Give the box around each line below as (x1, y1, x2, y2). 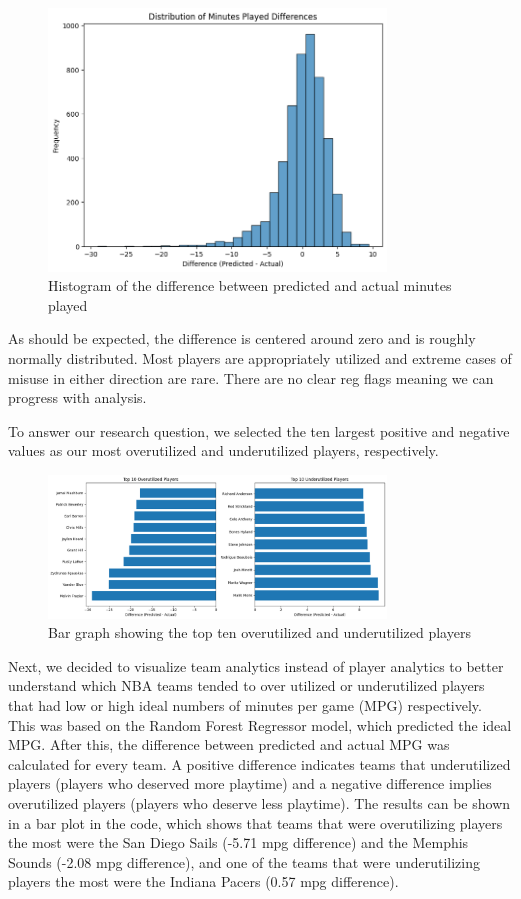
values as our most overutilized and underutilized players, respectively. (8, 440, 439, 461)
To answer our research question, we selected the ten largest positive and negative (8, 420, 510, 441)
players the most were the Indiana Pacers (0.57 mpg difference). (8, 871, 399, 892)
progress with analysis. (8, 387, 147, 408)
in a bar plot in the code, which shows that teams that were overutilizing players (8, 812, 503, 833)
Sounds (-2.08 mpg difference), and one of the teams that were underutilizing (8, 851, 480, 872)
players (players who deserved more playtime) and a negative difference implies (8, 773, 492, 794)
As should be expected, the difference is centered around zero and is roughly (8, 328, 476, 349)
